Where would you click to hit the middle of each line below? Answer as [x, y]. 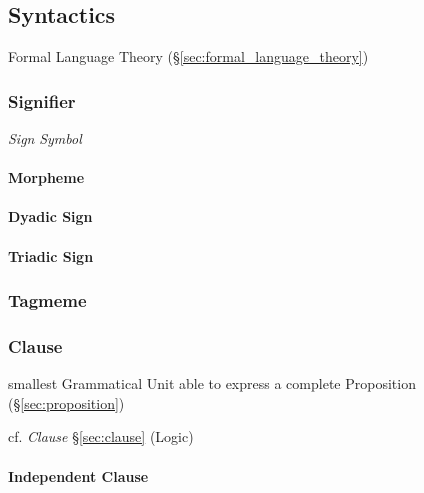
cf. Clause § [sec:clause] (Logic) [101, 436]
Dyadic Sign [50, 216]
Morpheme [46, 177]
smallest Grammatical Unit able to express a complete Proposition [212, 383]
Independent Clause [78, 475]
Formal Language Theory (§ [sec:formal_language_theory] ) [188, 56]
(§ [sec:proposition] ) [66, 402]
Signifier [42, 100]
